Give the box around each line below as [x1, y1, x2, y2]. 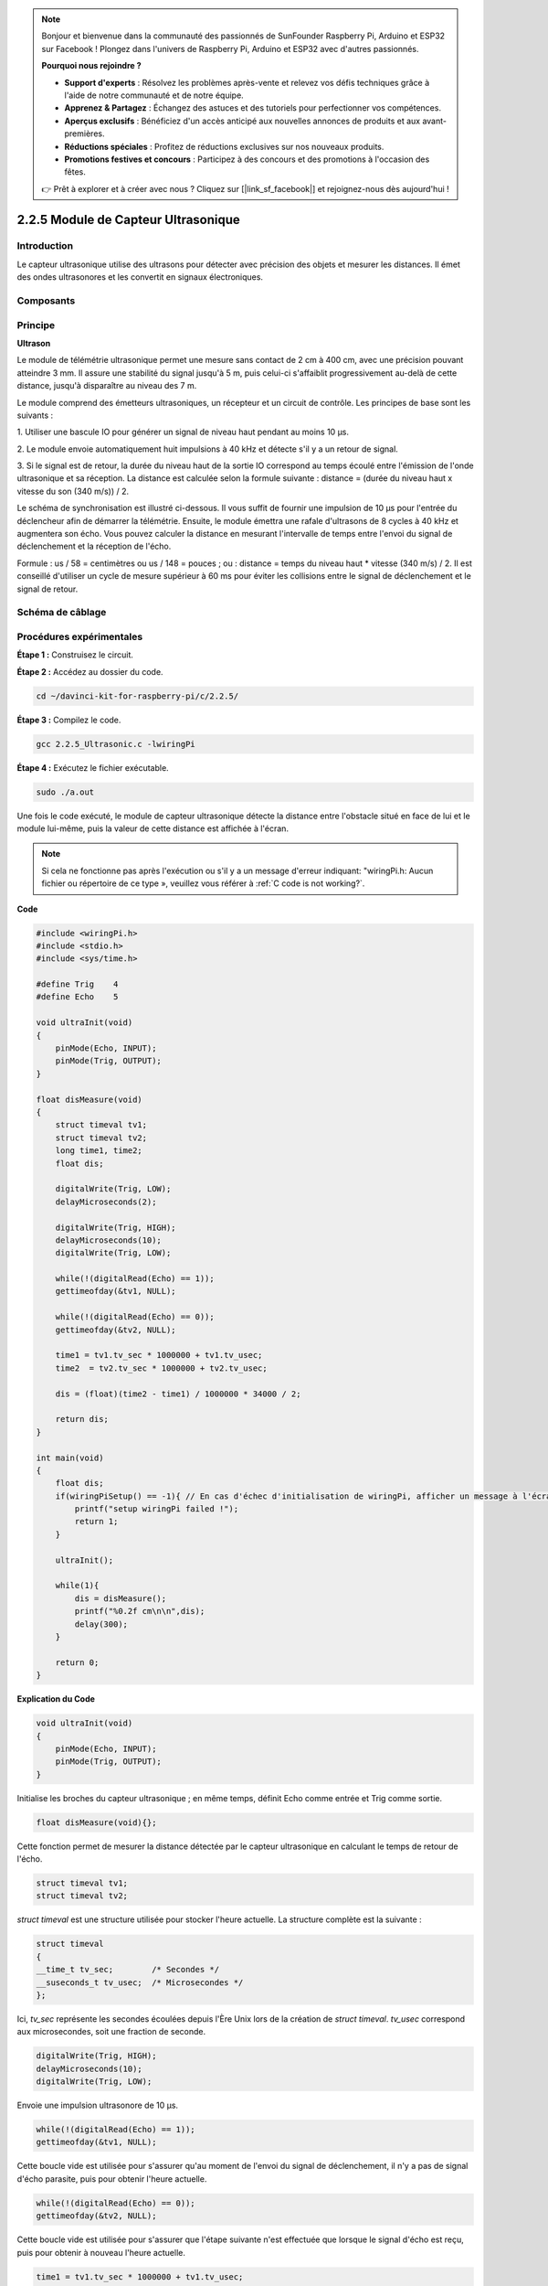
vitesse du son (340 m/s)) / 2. [16, 486, 130, 497]
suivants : [16, 410, 54, 421]
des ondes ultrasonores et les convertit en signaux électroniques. [16, 272, 264, 283]
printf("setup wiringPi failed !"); [74, 1504, 239, 1514]
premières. [64, 128, 105, 139]
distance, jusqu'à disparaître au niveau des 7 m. [16, 380, 197, 391]
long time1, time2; [55, 1146, 143, 1156]
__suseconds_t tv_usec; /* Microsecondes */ [36, 1977, 244, 1988]
